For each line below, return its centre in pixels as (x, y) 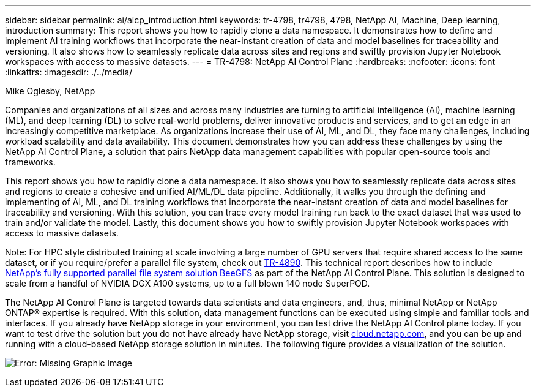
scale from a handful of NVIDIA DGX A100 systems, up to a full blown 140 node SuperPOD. (188, 283)
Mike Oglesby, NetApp (50, 91)
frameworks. (30, 162)
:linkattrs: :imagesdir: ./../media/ (69, 72)
